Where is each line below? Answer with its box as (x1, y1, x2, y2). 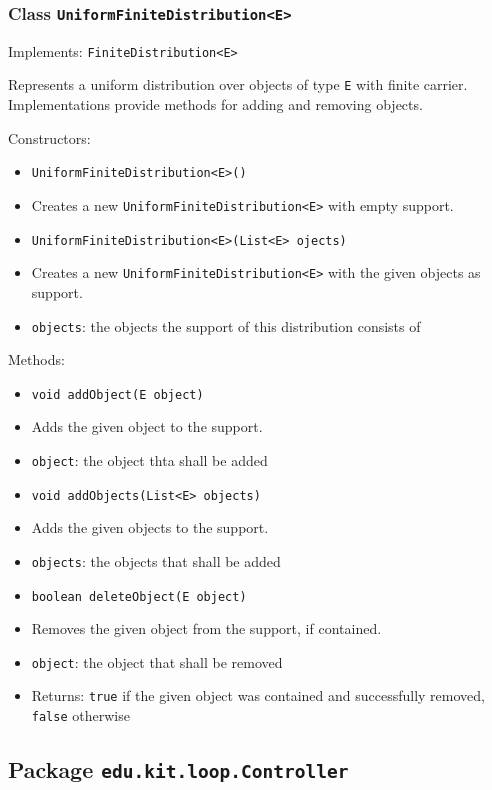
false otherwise (31, 705, 130, 726)
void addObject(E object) (31, 387, 204, 402)
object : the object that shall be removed (31, 651, 283, 672)
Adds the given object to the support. (31, 416, 263, 437)
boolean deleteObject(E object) (31, 589, 247, 604)
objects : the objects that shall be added (31, 550, 281, 571)
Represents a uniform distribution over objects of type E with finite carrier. (8, 74, 468, 95)
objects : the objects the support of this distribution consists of (31, 315, 421, 336)
